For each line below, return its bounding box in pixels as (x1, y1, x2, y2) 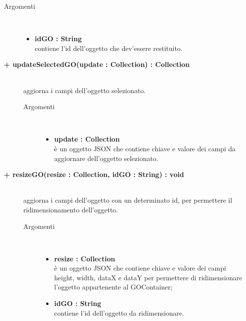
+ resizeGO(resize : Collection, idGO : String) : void (4, 169, 184, 179)
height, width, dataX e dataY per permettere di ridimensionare (54, 272, 243, 282)
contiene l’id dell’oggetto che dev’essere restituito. (34, 43, 182, 53)
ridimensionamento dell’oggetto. (23, 204, 118, 214)
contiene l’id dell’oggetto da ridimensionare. (54, 307, 184, 318)
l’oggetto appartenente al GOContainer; (54, 282, 173, 292)
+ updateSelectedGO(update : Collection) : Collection (4, 59, 190, 69)
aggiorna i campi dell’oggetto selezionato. (23, 85, 146, 95)
